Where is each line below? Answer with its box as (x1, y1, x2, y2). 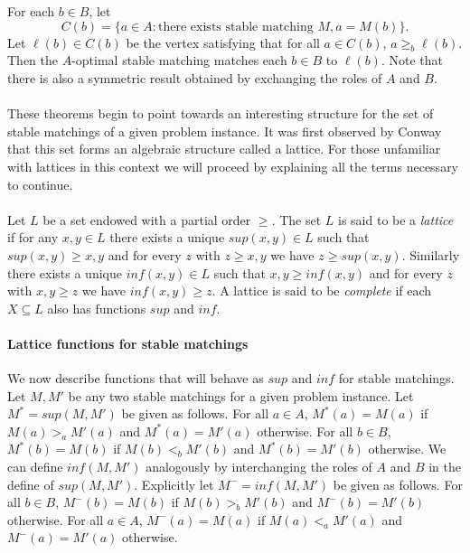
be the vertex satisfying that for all (126, 33, 320, 52)
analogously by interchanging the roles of (146, 457, 372, 476)
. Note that (381, 51, 444, 70)
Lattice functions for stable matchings (7, 333, 249, 352)
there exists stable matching (158, 20, 314, 33)
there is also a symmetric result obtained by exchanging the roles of (7, 68, 382, 87)
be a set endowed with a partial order (42, 210, 251, 229)
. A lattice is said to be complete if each (211, 281, 432, 300)
